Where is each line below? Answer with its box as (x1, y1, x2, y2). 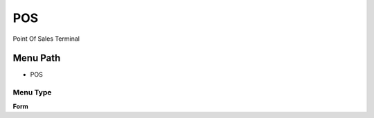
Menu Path (12, 52, 61, 64)
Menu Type (12, 88, 52, 97)
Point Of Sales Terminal (12, 35, 80, 43)
